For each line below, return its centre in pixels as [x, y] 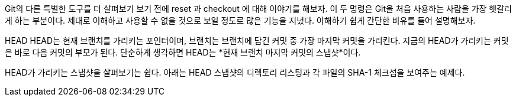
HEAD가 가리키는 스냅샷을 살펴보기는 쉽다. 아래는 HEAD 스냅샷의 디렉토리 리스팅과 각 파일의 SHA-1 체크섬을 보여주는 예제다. [235, 72]
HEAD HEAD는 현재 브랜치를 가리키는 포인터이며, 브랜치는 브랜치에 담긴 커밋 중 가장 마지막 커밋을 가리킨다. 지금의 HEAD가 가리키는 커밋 [257, 40]
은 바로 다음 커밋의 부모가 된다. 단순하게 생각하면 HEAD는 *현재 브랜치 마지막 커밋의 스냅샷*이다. [183, 52]
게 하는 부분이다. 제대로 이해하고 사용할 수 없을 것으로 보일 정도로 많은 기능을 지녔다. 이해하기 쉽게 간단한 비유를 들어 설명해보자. [240, 20]
